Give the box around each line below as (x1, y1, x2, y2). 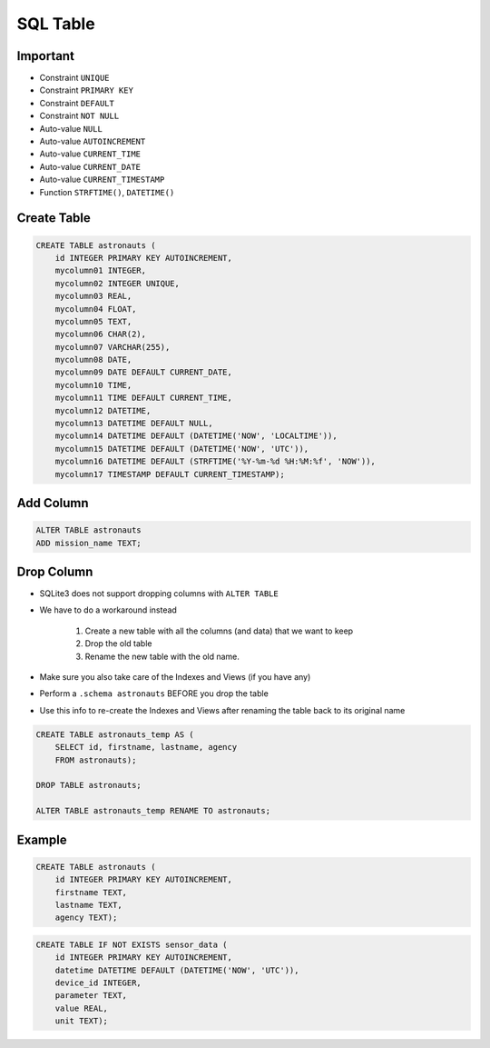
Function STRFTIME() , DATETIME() (39, 186, 175, 197)
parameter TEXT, (54, 991, 127, 1001)
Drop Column (16, 564, 93, 579)
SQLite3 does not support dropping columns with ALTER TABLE (39, 588, 279, 599)
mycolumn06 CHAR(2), (54, 329, 147, 340)
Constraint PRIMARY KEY (39, 85, 133, 95)
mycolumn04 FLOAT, (54, 304, 137, 314)
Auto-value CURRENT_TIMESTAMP (39, 174, 165, 185)
